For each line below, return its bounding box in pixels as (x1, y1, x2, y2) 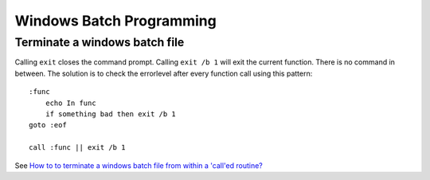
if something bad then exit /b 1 (45, 109, 177, 119)
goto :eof (29, 120, 67, 130)
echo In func (45, 98, 96, 108)
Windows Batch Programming (14, 12, 217, 29)
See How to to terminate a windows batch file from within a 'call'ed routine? (14, 160, 263, 170)
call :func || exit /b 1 (29, 143, 126, 152)
